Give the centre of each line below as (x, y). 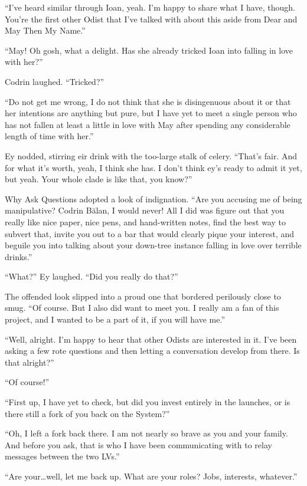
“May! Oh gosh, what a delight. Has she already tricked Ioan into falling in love (149, 50)
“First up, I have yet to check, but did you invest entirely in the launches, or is (148, 402)
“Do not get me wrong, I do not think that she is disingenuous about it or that (148, 101)
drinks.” (19, 256)
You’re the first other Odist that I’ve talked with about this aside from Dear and (151, 19)
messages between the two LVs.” (62, 456)
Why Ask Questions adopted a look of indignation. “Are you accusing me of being (153, 198)
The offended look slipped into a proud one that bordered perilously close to (143, 296)
